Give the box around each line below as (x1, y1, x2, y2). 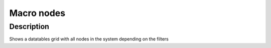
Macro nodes (9, 7, 65, 18)
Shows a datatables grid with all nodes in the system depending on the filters (9, 36, 169, 42)
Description (9, 22, 50, 31)
